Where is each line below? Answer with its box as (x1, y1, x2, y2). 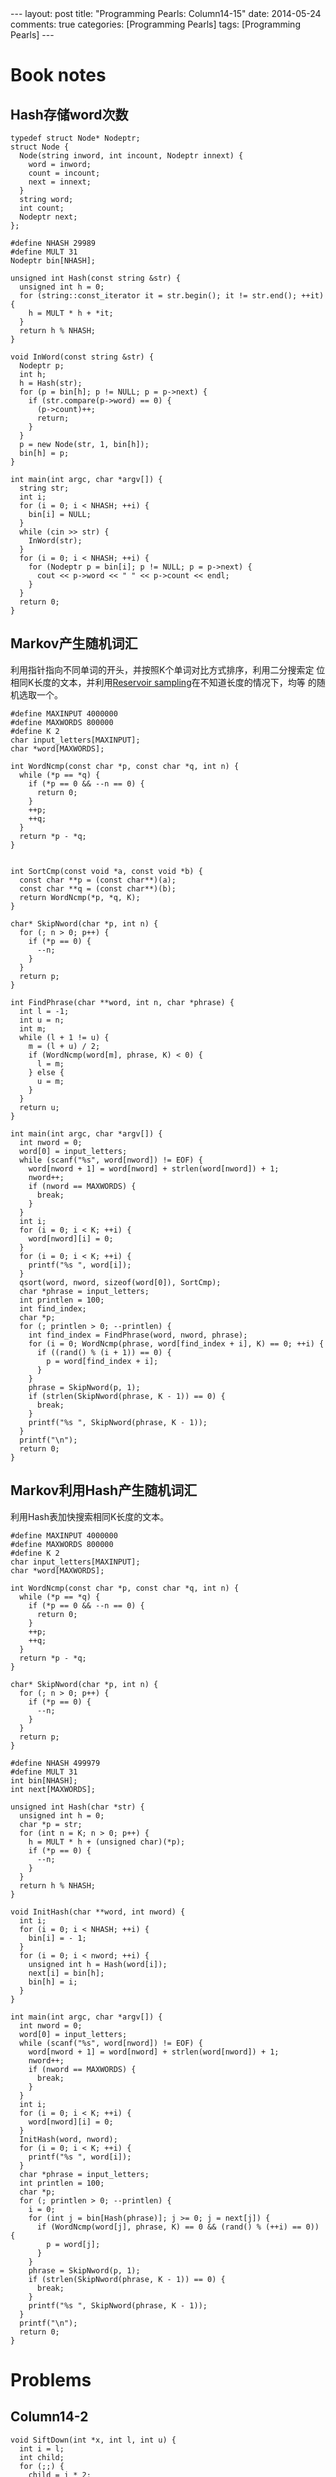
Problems (10, 2368, 92, 2391)
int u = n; (19, 1015, 65, 1025)
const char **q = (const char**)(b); (19, 883, 177, 894)
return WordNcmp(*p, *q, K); (19, 892, 141, 902)
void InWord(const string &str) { (10, 352, 155, 362)
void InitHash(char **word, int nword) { (10, 1907, 186, 1917)
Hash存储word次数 (10, 106, 129, 123)
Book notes (10, 64, 107, 87)
